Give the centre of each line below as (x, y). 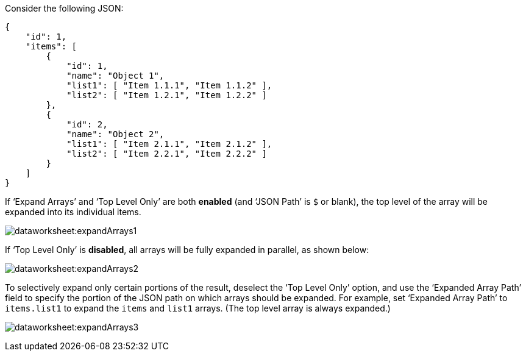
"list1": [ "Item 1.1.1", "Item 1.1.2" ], (169, 85)
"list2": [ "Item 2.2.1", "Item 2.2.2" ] (167, 154)
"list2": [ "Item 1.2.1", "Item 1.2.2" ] (167, 95)
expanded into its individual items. (73, 212)
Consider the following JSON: (64, 8)
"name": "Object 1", (116, 76)
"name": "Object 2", (116, 134)
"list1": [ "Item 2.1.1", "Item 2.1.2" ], (169, 144)
